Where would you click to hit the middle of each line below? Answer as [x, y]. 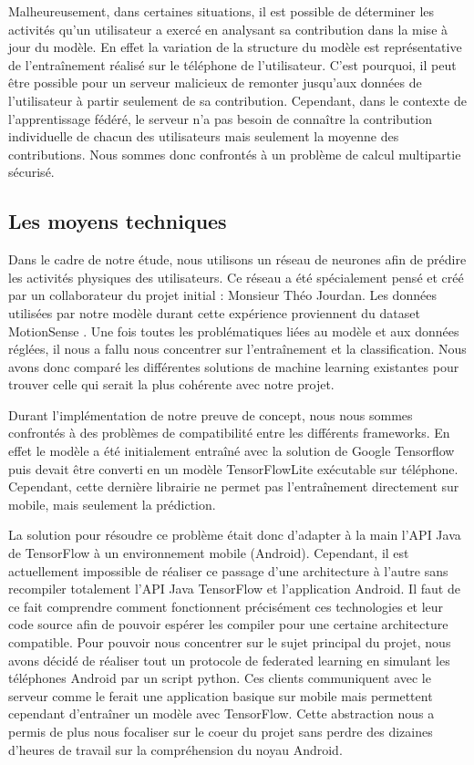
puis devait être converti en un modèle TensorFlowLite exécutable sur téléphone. [233, 468]
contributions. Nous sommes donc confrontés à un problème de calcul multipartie [235, 154]
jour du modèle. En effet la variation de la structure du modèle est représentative [235, 47]
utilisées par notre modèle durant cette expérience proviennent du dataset [214, 312]
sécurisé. [31, 172]
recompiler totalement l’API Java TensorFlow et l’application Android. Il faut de [234, 589]
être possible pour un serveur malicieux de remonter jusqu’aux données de [215, 83]
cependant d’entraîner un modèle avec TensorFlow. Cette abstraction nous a [222, 713]
